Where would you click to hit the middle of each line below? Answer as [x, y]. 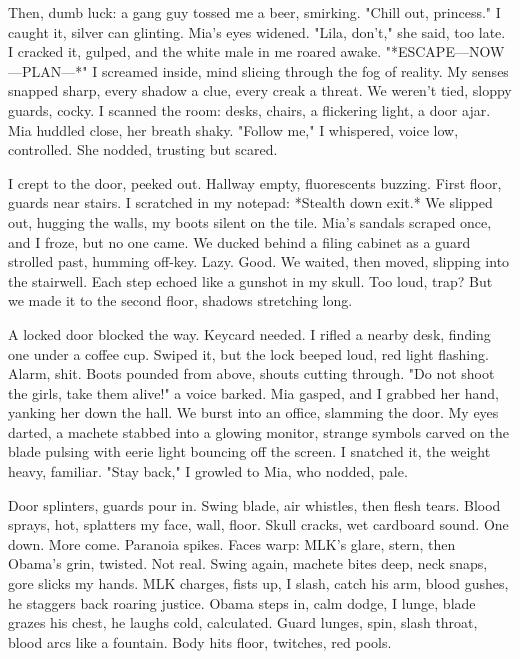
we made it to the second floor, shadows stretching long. [180, 300]
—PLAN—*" [48, 70]
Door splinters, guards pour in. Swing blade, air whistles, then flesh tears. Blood [254, 504]
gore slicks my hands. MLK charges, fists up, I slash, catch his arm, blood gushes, [258, 583]
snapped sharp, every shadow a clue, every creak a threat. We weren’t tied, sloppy [260, 90]
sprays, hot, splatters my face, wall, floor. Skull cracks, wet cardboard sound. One [258, 524]
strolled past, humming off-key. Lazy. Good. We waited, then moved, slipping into [259, 261]
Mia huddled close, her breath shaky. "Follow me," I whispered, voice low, [233, 129]
